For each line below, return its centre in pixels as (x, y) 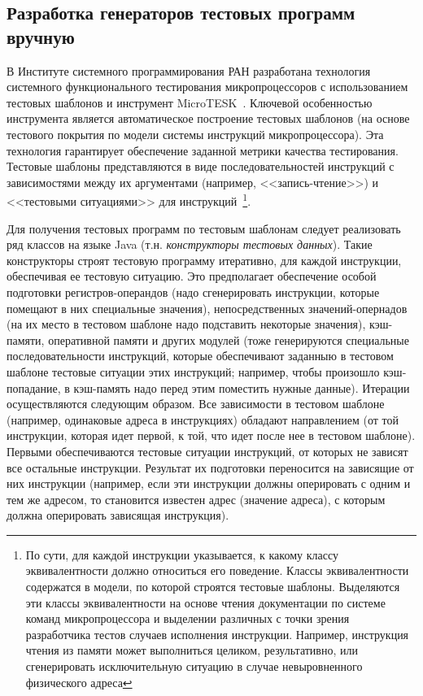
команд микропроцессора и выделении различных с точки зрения (188, 618)
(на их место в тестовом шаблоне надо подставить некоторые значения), (186, 324)
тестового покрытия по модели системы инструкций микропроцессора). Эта (195, 134)
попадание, (34, 387)
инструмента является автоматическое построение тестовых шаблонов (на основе (208, 118)
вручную (41, 36)
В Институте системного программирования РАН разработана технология (189, 70)
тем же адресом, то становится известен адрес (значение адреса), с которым (196, 499)
